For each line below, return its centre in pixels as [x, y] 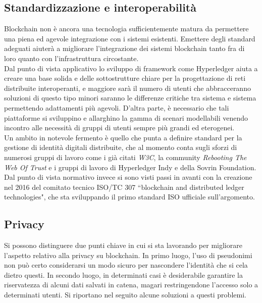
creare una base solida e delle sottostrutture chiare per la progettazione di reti [125, 78]
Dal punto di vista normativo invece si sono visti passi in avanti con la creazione [128, 177]
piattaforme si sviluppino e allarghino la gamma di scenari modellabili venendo [126, 117]
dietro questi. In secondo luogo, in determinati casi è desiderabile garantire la [124, 274]
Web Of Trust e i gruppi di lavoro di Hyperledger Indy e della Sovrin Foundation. [130, 167]
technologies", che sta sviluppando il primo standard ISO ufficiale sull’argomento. [129, 197]
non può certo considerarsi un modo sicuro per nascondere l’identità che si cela [126, 265]
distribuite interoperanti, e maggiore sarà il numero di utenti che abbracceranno [127, 88]
